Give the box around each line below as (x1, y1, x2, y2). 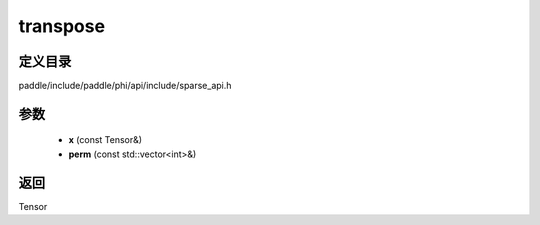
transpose (18, 15, 105, 37)
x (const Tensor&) (68, 134, 143, 146)
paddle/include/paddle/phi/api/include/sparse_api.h (18, 80, 232, 92)
